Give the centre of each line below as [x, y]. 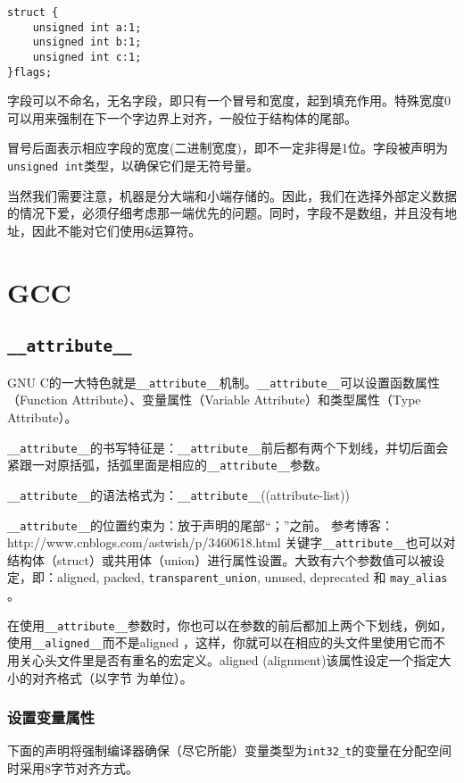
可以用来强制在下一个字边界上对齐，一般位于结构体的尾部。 [182, 117]
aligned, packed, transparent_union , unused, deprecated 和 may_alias [252, 577]
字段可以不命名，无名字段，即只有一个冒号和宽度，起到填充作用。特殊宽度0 [229, 100]
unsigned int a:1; [87, 27]
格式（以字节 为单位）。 [124, 677]
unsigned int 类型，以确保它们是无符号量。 [133, 166]
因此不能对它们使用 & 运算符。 [116, 230]
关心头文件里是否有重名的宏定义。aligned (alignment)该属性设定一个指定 [229, 660]
